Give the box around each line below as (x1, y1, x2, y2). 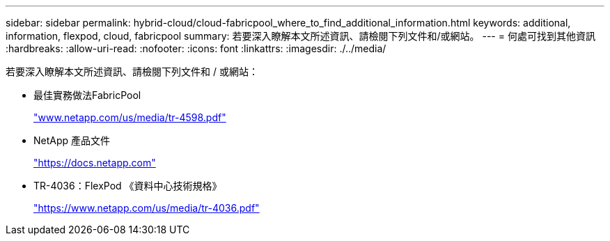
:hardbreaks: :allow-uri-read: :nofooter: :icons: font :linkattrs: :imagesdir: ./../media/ (6, 42, 386, 54)
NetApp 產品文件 (33, 134, 111, 146)
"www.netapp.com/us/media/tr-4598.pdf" (33, 111, 226, 123)
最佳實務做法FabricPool (33, 89, 141, 101)
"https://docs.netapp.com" (33, 157, 156, 169)
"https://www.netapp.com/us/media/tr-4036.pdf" (33, 202, 260, 214)
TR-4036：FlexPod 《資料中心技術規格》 (33, 180, 222, 192)
